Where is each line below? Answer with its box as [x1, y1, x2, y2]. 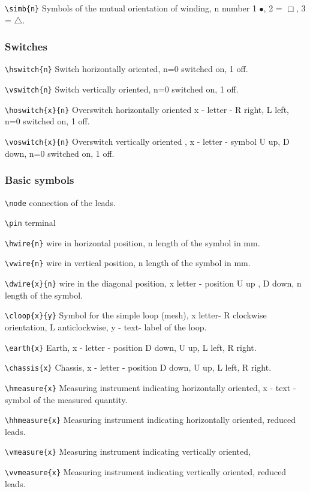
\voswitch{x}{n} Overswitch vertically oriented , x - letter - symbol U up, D [5, 135, 290, 148]
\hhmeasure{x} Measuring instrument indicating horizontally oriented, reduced [5, 413, 296, 426]
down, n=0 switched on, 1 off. [5, 147, 115, 159]
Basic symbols [5, 172, 74, 187]
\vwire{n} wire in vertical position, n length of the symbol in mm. [5, 257, 251, 269]
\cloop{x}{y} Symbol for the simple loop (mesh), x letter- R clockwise [5, 309, 267, 321]
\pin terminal [5, 216, 56, 229]
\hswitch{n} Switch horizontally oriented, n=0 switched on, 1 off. [5, 62, 248, 75]
